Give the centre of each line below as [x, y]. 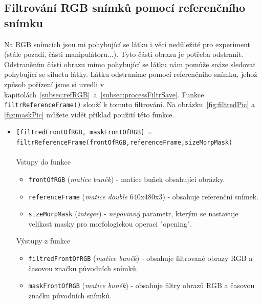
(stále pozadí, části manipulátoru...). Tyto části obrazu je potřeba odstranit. [124, 54]
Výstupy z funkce [43, 241]
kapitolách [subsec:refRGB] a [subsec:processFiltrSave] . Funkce [104, 94]
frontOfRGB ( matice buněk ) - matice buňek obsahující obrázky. [127, 179]
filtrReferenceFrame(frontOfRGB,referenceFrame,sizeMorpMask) [124, 143]
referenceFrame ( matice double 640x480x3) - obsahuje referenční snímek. [144, 196]
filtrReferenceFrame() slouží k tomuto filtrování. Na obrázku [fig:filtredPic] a [129, 104]
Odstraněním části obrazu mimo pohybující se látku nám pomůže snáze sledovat [130, 64]
